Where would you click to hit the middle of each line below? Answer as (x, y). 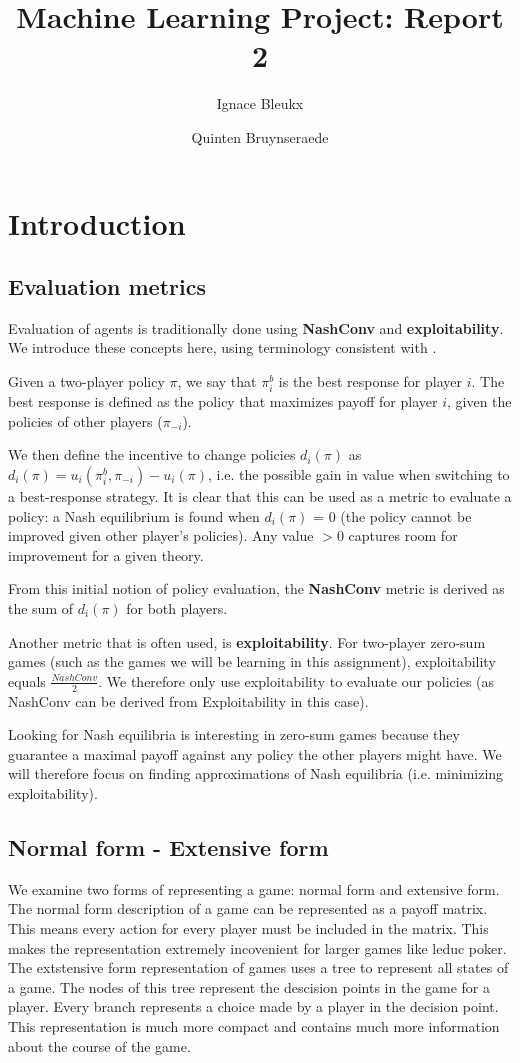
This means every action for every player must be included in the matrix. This (248, 927)
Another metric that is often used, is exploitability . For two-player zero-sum (247, 641)
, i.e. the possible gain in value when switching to (358, 474)
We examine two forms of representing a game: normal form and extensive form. (254, 888)
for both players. (177, 607)
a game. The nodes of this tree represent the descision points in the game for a (249, 986)
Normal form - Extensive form (168, 846)
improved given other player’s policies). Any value (161, 535)
